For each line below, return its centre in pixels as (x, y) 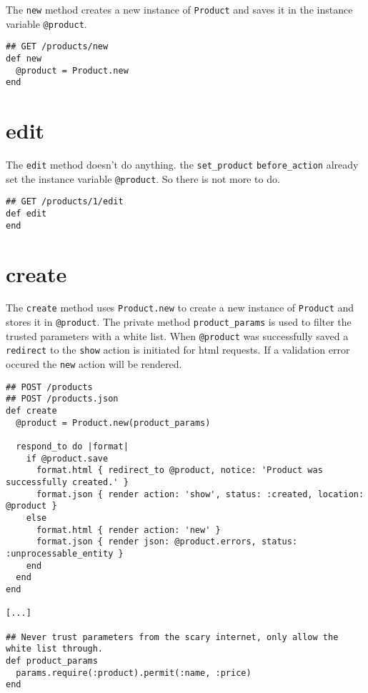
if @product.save (67, 458)
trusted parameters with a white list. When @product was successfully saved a (177, 335)
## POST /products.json (62, 399)
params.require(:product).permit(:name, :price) (134, 673)
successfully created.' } (67, 482)
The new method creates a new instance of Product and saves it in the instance (179, 9)
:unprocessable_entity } (65, 553)
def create (31, 411)
